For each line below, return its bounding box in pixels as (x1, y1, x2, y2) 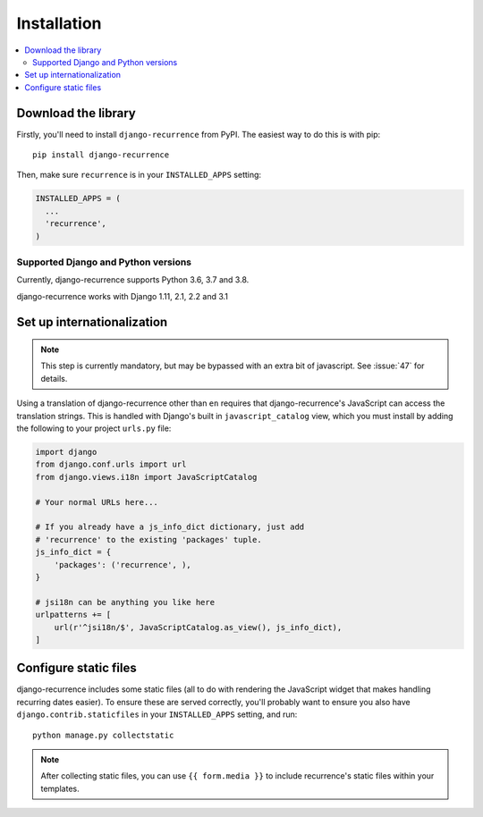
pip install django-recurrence (32, 150, 170, 160)
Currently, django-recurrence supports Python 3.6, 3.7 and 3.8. (16, 274, 250, 285)
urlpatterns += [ (35, 610, 112, 620)
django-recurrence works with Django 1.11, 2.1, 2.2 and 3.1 (16, 291, 228, 301)
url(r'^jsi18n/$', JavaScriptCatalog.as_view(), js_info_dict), (54, 622, 343, 632)
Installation (16, 13, 102, 33)
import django (35, 447, 97, 458)
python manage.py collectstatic (32, 729, 174, 740)
